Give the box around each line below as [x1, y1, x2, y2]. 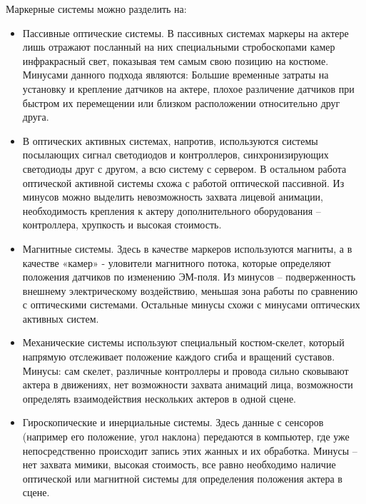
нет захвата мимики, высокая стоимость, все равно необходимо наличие [22, 457, 336, 472]
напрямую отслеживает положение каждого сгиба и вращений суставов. [22, 349, 335, 364]
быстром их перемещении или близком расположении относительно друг [22, 95, 340, 110]
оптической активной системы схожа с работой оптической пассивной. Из [22, 175, 345, 190]
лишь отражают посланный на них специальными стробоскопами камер [22, 39, 335, 54]
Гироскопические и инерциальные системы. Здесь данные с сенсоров [22, 415, 324, 430]
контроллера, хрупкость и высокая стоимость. [22, 217, 222, 232]
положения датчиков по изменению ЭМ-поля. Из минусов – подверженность [22, 269, 356, 284]
